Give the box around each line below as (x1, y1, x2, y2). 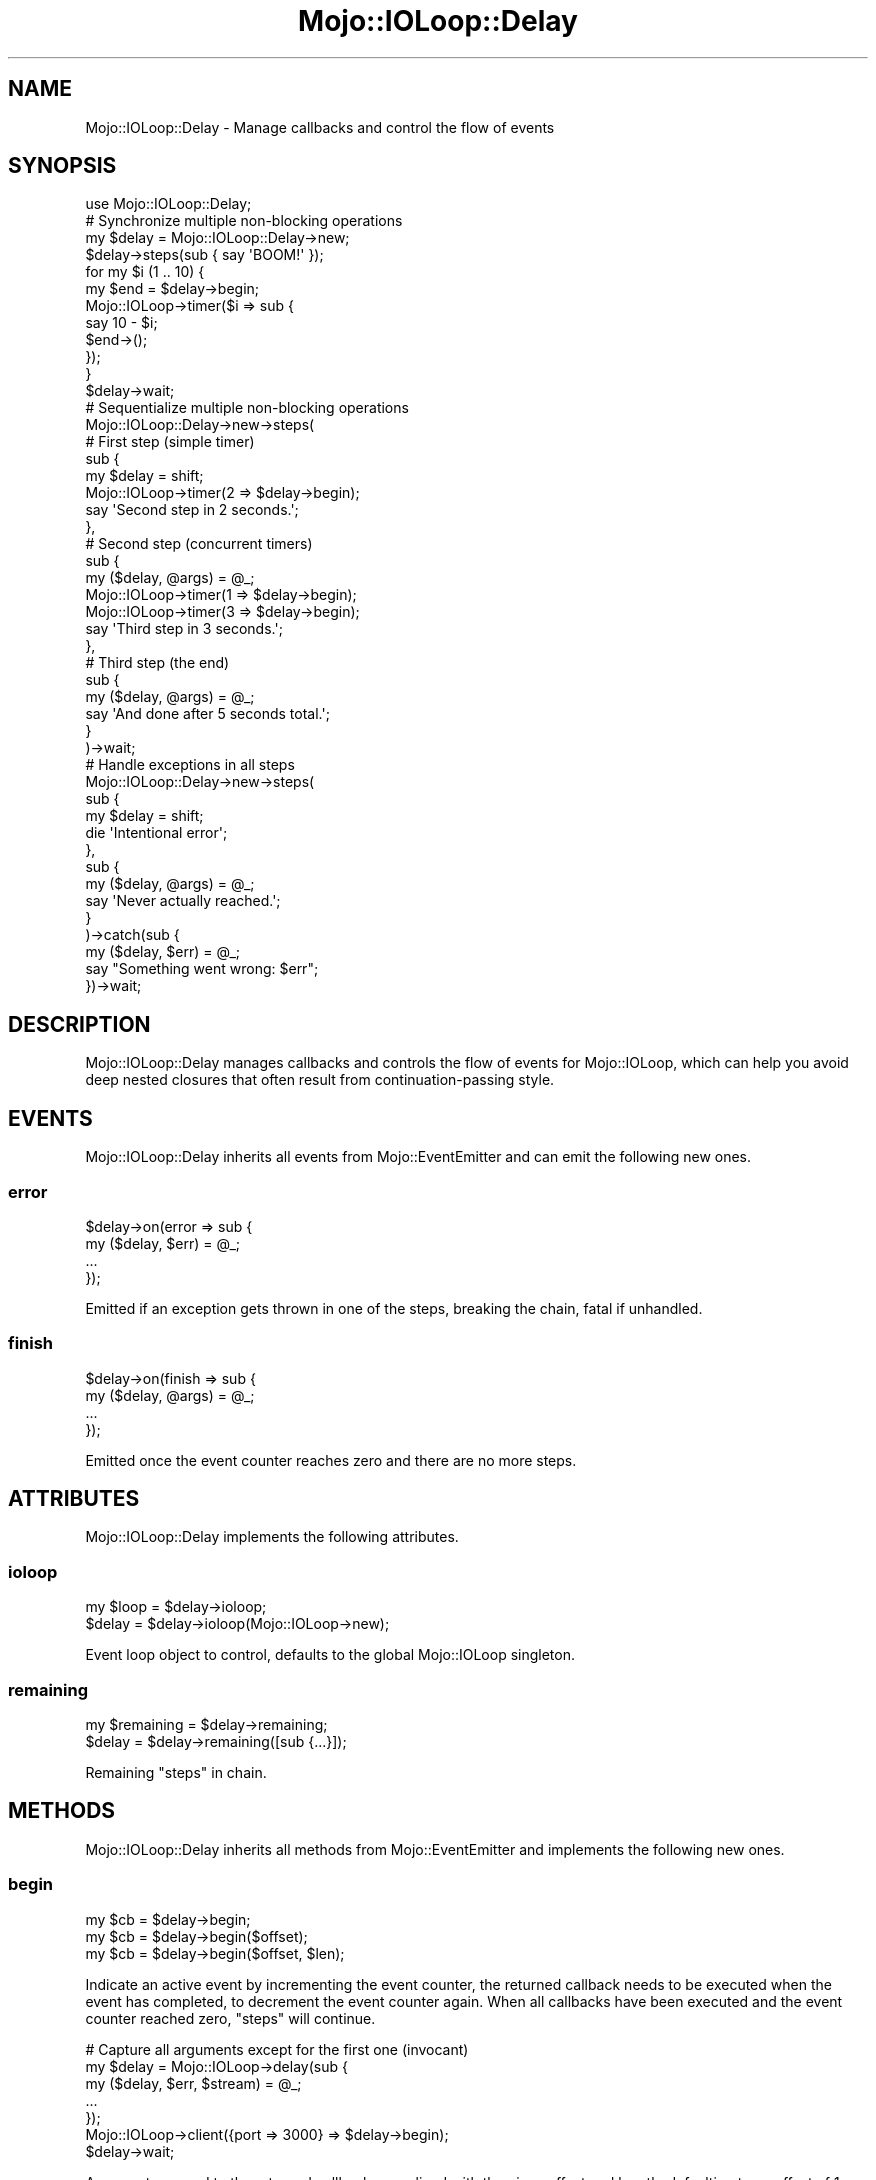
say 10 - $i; (85, 314, 158, 332)
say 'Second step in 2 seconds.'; (85, 501, 299, 519)
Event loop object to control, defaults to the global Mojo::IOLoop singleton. (85, 1646, 576, 1664)
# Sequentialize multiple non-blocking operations (85, 399, 409, 417)
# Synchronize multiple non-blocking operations (85, 212, 403, 230)
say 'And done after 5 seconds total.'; (85, 705, 330, 723)
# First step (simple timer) (85, 433, 255, 451)
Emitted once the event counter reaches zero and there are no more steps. (85, 1451, 577, 1469)
